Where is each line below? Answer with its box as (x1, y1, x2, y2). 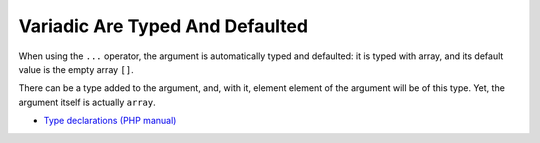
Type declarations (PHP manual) (43, 115, 177, 127)
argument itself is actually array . (18, 96, 157, 108)
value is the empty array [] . (18, 63, 134, 75)
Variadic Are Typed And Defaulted (18, 15, 309, 37)
